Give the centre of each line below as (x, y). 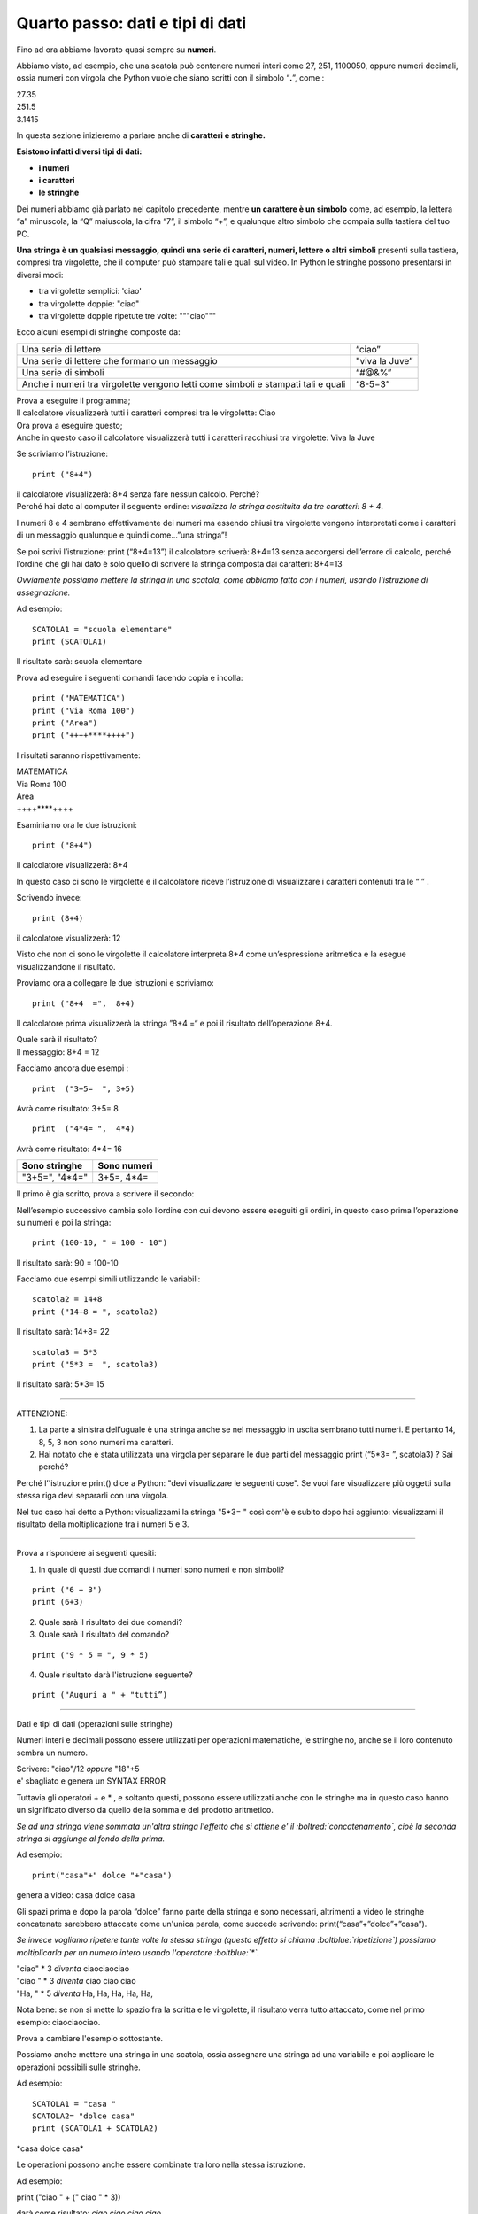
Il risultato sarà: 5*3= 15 (60, 1384)
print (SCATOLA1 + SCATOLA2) (95, 2129)
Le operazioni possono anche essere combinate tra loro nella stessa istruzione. (161, 2164)
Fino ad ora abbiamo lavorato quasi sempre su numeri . (116, 50)
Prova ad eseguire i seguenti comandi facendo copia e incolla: (130, 677)
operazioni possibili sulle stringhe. (78, 2067)
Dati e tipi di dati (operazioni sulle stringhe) (94, 1723)
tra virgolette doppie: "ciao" (89, 303)
